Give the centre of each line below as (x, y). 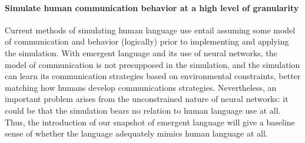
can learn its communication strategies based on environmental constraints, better (153, 76)
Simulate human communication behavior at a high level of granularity (152, 7)
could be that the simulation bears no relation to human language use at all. (143, 110)
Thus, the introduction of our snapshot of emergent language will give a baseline (150, 122)
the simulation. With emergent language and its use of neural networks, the (141, 52)
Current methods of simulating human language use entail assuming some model (150, 30)
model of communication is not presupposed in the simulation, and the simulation (152, 64)
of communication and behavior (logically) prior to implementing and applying (147, 41)
